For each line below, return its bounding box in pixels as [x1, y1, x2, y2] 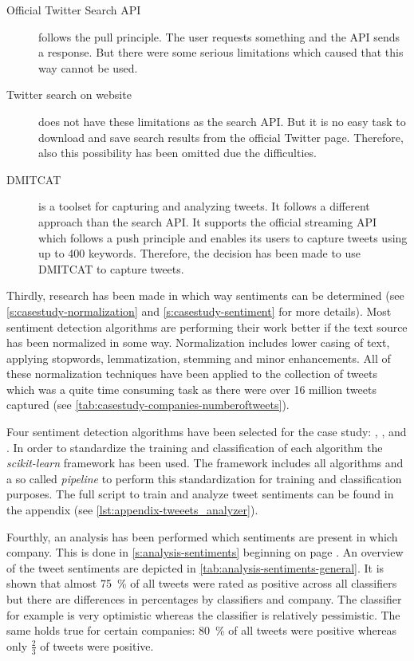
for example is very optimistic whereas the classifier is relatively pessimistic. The [6, 606, 400, 623]
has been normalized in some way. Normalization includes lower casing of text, [6, 334, 390, 351]
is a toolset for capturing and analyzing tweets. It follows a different [38, 198, 370, 214]
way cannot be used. [38, 59, 138, 76]
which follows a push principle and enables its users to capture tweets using [38, 229, 408, 246]
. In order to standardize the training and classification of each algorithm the [6, 439, 383, 455]
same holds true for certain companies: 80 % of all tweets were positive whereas [6, 622, 397, 639]
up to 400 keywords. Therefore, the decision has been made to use [38, 245, 361, 262]
